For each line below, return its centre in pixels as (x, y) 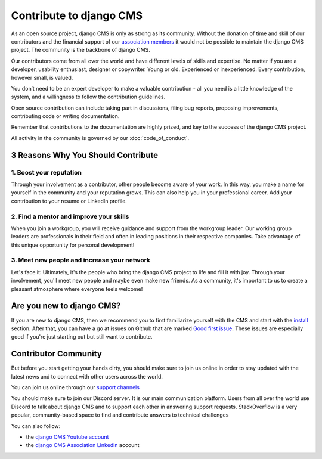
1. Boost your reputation (46, 172)
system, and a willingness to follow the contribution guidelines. (88, 97)
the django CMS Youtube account (67, 437)
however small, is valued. (42, 77)
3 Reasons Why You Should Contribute (85, 155)
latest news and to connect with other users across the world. (87, 376)
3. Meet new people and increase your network (80, 260)
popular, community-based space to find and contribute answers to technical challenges (120, 415)
